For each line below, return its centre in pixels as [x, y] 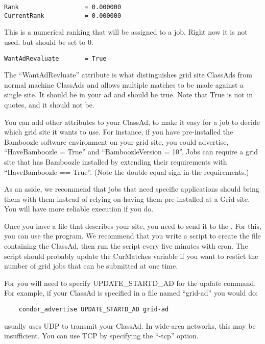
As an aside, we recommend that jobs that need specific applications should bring [132, 189]
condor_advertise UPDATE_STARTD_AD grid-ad [94, 310]
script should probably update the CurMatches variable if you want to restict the [131, 256]
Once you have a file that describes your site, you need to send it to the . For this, [133, 226]
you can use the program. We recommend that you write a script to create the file [132, 236]
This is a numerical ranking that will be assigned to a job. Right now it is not [126, 32]
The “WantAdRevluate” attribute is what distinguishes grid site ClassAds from [128, 75]
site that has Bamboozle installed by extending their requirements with [116, 161]
